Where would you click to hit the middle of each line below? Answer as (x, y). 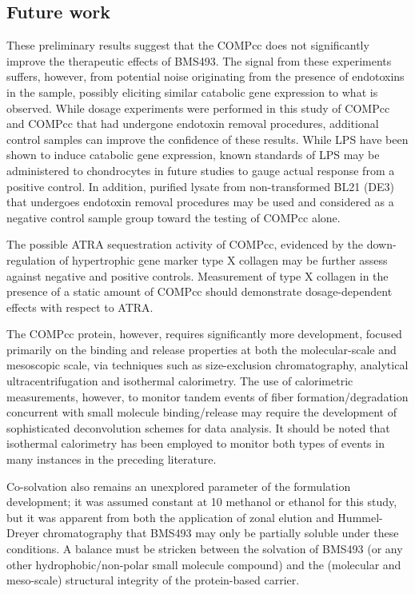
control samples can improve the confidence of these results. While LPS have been (207, 139)
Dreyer (23, 533)
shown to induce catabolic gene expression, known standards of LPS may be (193, 155)
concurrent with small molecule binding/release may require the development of (202, 412)
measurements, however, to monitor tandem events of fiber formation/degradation (207, 396)
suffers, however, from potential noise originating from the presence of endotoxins (206, 76)
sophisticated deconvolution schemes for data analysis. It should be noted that (198, 427)
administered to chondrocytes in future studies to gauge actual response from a (201, 170)
